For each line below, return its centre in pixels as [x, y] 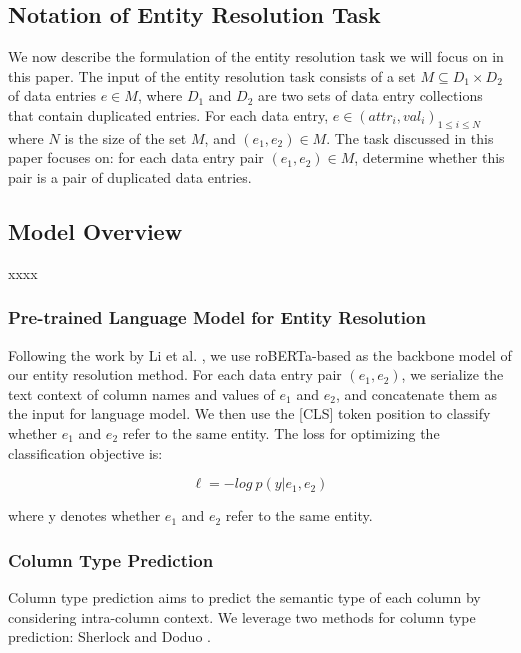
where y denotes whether [84, 515]
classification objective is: [85, 452]
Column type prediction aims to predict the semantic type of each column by [244, 596]
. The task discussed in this [410, 137]
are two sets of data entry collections [370, 95]
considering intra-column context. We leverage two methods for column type [242, 616]
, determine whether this [429, 157]
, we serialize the [452, 374]
